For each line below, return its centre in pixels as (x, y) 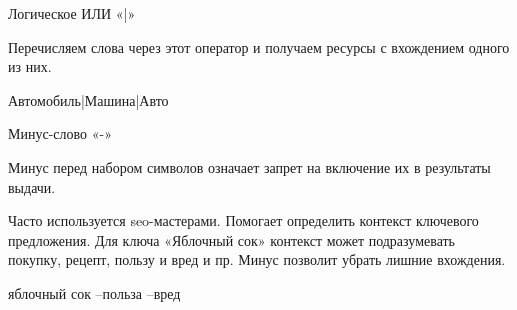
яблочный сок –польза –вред (94, 292)
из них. (30, 66)
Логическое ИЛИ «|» (72, 13)
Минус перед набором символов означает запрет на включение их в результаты (249, 166)
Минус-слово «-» (60, 133)
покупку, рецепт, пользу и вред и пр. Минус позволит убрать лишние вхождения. (257, 259)
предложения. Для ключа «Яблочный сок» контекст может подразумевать (231, 239)
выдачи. (32, 186)
